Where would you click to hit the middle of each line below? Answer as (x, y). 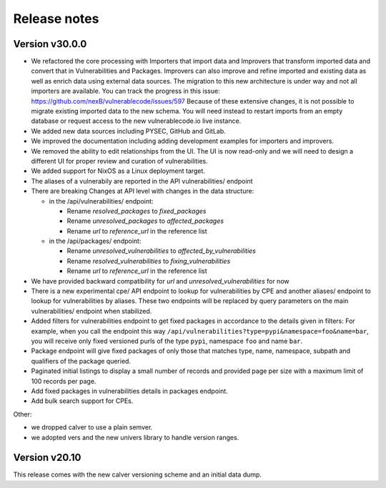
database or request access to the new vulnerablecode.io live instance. (136, 121)
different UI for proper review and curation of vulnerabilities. (119, 161)
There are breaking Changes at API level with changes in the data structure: (143, 191)
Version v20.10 (47, 458)
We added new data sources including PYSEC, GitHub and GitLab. (129, 131)
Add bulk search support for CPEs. (82, 401)
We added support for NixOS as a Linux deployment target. (118, 171)
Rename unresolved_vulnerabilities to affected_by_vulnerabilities (162, 251)
